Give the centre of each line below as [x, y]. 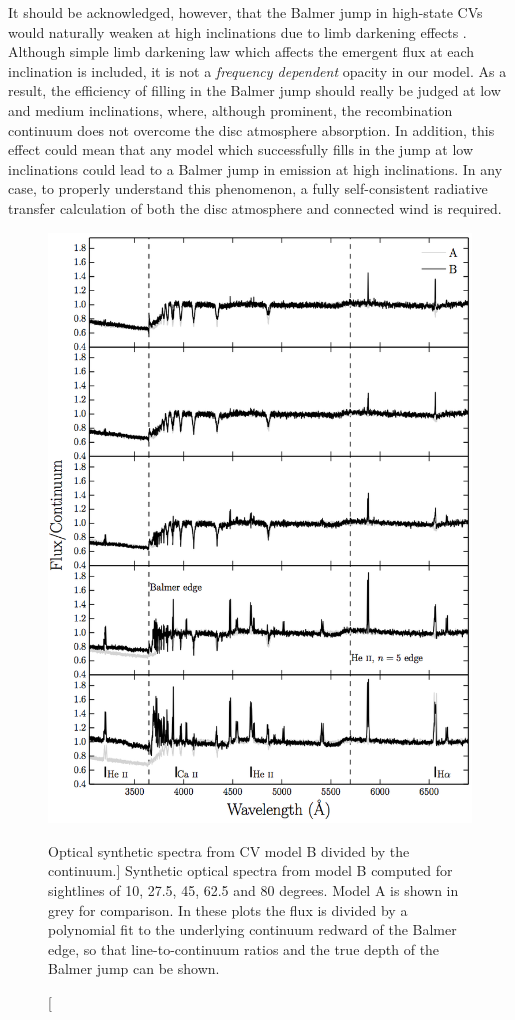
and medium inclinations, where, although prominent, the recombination [230, 109]
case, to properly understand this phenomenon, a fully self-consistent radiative [248, 188]
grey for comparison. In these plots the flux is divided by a [228, 909]
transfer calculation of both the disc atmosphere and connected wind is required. [255, 207]
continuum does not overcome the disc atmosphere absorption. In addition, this [251, 129]
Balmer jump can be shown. [134, 968]
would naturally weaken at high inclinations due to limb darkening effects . [237, 31]
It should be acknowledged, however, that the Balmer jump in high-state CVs [245, 12]
